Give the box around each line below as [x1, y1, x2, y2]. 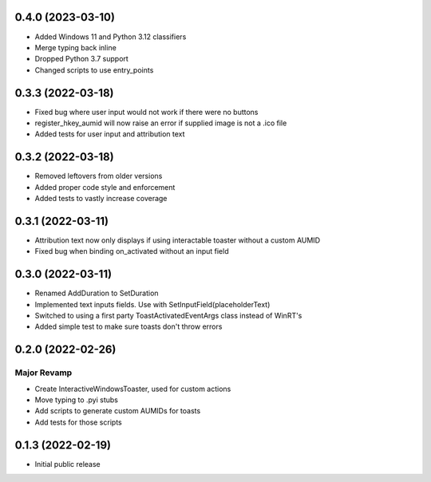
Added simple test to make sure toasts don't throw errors [34, 322, 223, 331]
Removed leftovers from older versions [34, 172, 163, 181]
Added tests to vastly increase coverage [34, 194, 168, 203]
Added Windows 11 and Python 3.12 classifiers [34, 32, 187, 41]
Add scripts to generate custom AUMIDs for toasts [34, 406, 201, 416]
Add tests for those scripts [34, 417, 123, 427]
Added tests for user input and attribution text [34, 129, 185, 139]
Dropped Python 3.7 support [34, 54, 129, 64]
